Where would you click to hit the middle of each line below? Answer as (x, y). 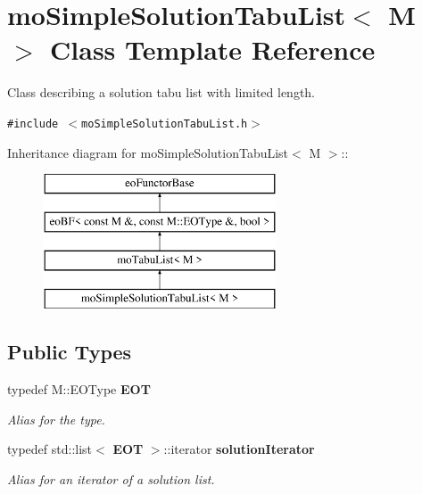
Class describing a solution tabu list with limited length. (161, 92)
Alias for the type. (56, 419)
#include (33, 123)
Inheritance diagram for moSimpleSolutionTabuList (148, 152)
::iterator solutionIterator (239, 449)
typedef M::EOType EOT (79, 389)
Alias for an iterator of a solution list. (111, 478)
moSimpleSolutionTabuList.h (165, 123)
